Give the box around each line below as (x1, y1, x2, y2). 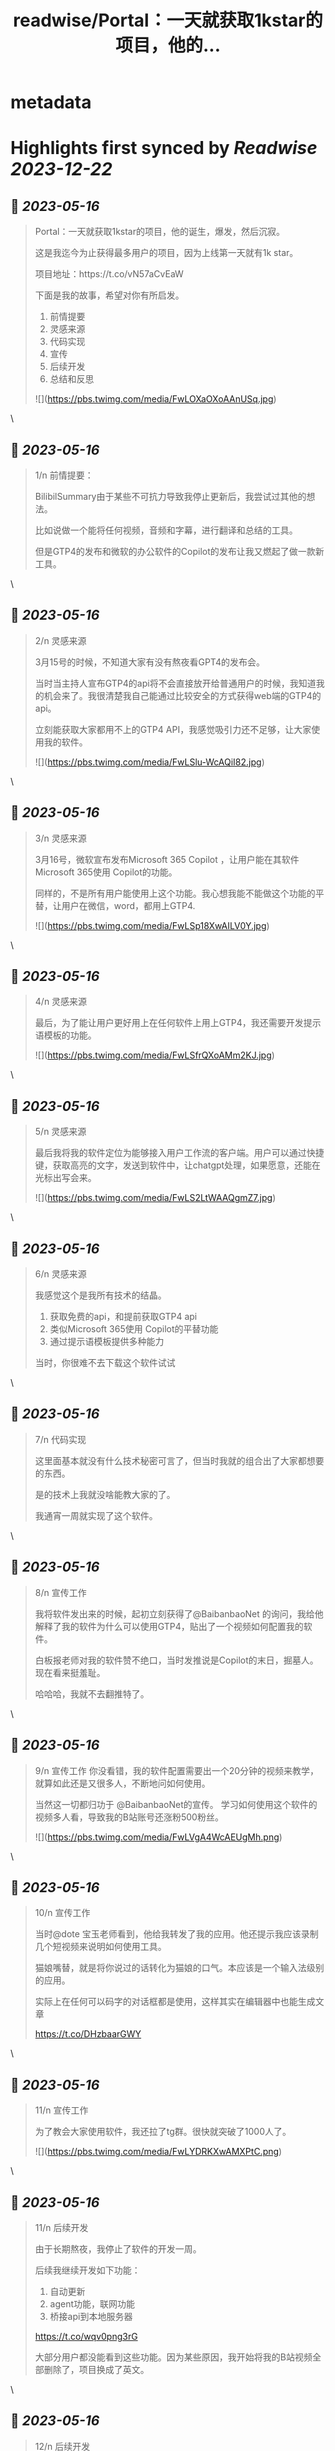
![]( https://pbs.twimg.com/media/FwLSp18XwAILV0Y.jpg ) (34, 919, 270, 931)
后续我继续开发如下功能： (34, 2264, 141, 2276)
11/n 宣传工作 (34, 2104, 89, 2116)
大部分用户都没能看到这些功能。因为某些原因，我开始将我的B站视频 (34, 2351, 313, 2363)
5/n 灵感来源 (34, 1126, 87, 1138)
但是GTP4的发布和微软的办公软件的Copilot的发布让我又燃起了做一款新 (34, 546, 325, 557)
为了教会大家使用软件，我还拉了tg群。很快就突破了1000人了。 (34, 2126, 292, 2138)
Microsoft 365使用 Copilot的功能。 (34, 866, 178, 878)
